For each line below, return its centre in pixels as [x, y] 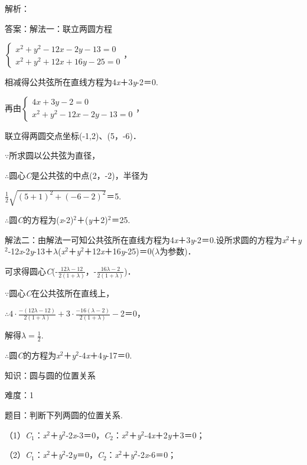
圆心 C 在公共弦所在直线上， [62, 293]
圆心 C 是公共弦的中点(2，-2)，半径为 [79, 175]
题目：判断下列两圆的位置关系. [64, 415]
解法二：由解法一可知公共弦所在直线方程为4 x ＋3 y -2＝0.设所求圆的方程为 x [146, 239]
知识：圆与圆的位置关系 [50, 375]
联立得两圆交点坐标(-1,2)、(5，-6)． [73, 135]
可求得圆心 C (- [32, 271]
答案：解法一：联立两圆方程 [58, 28]
